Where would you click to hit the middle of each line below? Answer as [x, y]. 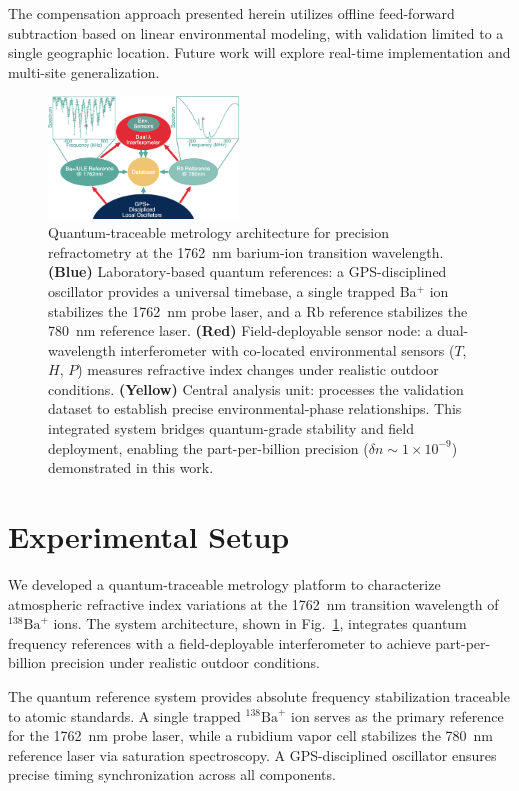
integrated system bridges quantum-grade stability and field [231, 428]
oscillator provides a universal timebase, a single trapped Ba [232, 290]
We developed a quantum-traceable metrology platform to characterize [224, 583]
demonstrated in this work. [131, 467]
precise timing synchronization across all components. [172, 774]
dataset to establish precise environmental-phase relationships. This [255, 408]
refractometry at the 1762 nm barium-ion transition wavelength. [246, 251]
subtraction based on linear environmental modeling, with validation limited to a [256, 32]
